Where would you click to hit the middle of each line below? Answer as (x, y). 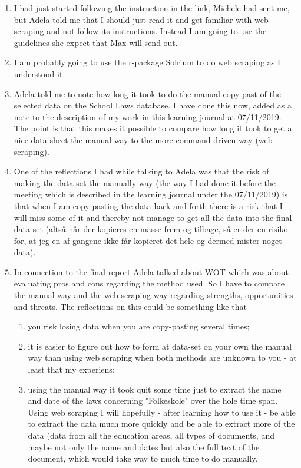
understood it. (39, 73)
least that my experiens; (71, 369)
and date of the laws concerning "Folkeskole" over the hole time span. (153, 401)
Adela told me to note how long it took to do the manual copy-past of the (147, 93)
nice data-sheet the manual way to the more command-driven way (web (143, 139)
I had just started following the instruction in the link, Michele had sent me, (152, 8)
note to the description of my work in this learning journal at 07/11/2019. (148, 116)
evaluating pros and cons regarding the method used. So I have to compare (149, 283)
